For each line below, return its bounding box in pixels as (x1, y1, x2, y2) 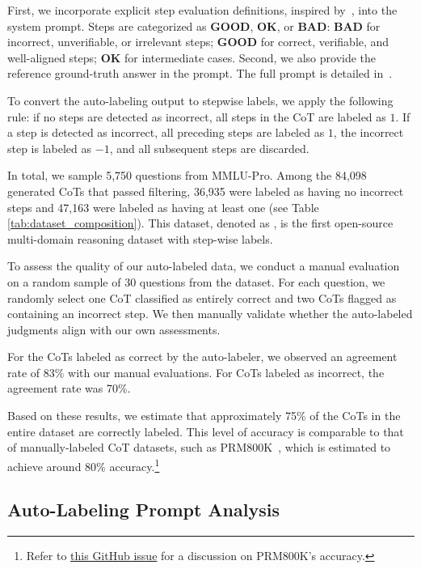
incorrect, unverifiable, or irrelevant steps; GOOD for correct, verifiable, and (7, 33, 389, 50)
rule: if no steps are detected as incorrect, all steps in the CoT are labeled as (7, 108, 386, 125)
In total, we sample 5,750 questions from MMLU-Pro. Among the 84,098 (7, 167, 367, 184)
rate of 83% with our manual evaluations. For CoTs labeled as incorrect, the (7, 363, 385, 380)
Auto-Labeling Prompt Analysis (7, 497, 280, 522)
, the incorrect (333, 124, 404, 141)
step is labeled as (7, 139, 92, 156)
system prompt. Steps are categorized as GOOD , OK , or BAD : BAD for (7, 17, 381, 34)
